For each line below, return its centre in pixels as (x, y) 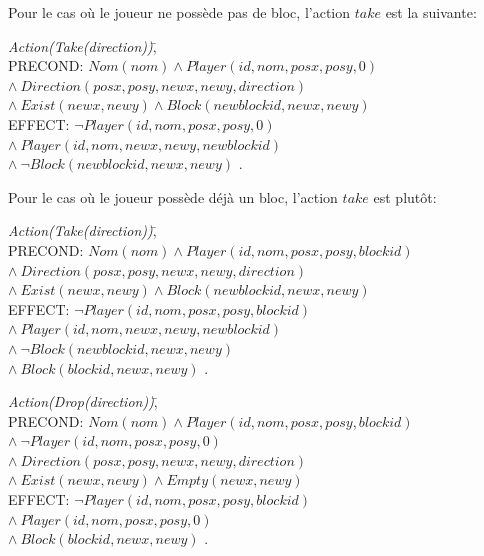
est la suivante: (431, 12)
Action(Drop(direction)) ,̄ (83, 401)
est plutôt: (405, 196)
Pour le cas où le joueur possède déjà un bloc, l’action (173, 196)
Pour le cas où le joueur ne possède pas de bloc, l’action (179, 12)
